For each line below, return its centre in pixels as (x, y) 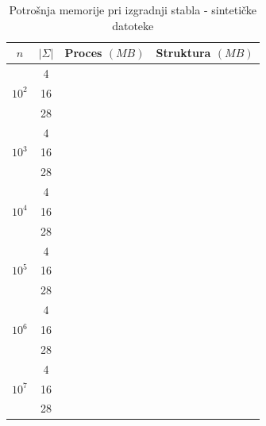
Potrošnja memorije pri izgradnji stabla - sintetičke (133, 10)
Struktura (183, 53)
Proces (83, 53)
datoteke (133, 25)
